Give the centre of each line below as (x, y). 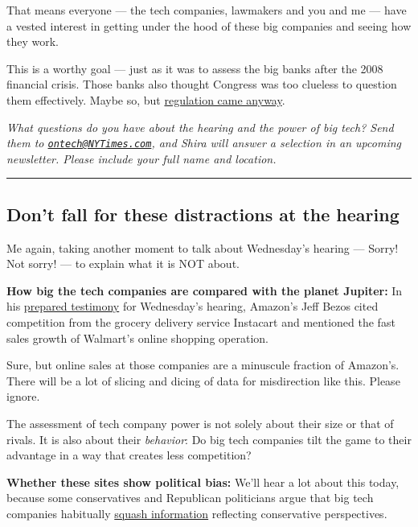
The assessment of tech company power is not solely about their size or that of (200, 423)
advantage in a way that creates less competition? (129, 455)
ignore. (23, 396)
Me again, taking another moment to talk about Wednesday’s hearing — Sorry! (203, 247)
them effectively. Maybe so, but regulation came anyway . (146, 99)
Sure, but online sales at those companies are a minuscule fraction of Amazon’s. (203, 365)
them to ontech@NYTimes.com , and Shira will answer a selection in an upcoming (204, 143)
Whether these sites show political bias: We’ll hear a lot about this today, (203, 482)
